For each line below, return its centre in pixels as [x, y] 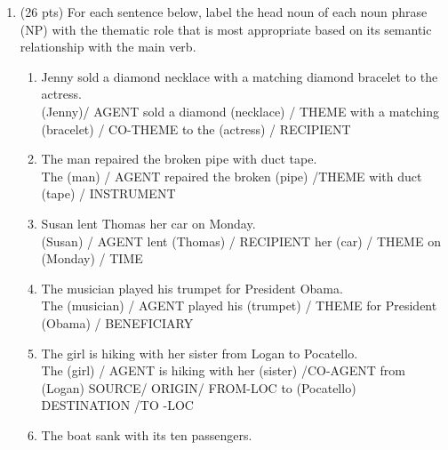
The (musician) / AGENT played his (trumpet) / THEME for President [239, 305]
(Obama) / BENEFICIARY [117, 322]
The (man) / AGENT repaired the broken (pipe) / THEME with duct [232, 176]
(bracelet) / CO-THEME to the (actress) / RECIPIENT [196, 129]
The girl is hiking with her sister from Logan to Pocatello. [200, 353]
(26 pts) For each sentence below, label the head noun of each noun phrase [224, 12]
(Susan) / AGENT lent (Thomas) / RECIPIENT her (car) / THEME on [241, 241]
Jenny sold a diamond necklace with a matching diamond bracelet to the [240, 76]
